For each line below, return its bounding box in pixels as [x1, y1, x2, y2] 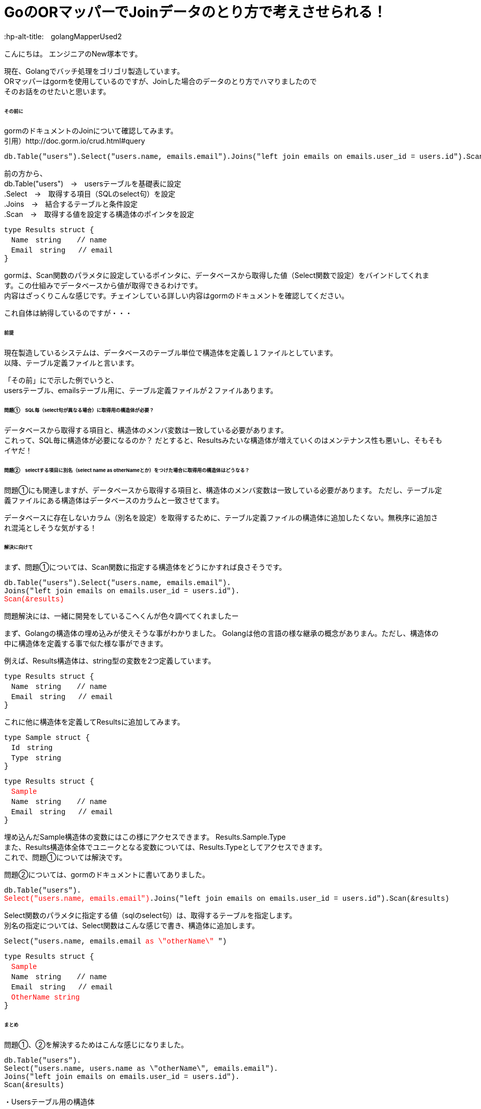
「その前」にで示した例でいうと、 [4, 376, 118, 385]
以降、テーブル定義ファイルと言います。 [4, 358, 139, 368]
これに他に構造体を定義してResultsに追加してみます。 [4, 717, 184, 727]
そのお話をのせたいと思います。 [4, 87, 111, 96]
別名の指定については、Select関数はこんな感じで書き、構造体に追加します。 [4, 921, 259, 930]
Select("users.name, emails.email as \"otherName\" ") [4, 937, 227, 946]
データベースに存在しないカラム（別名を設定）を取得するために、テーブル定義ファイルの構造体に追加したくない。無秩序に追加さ [4, 513, 438, 522]
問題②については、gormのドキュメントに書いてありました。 [4, 870, 209, 879]
